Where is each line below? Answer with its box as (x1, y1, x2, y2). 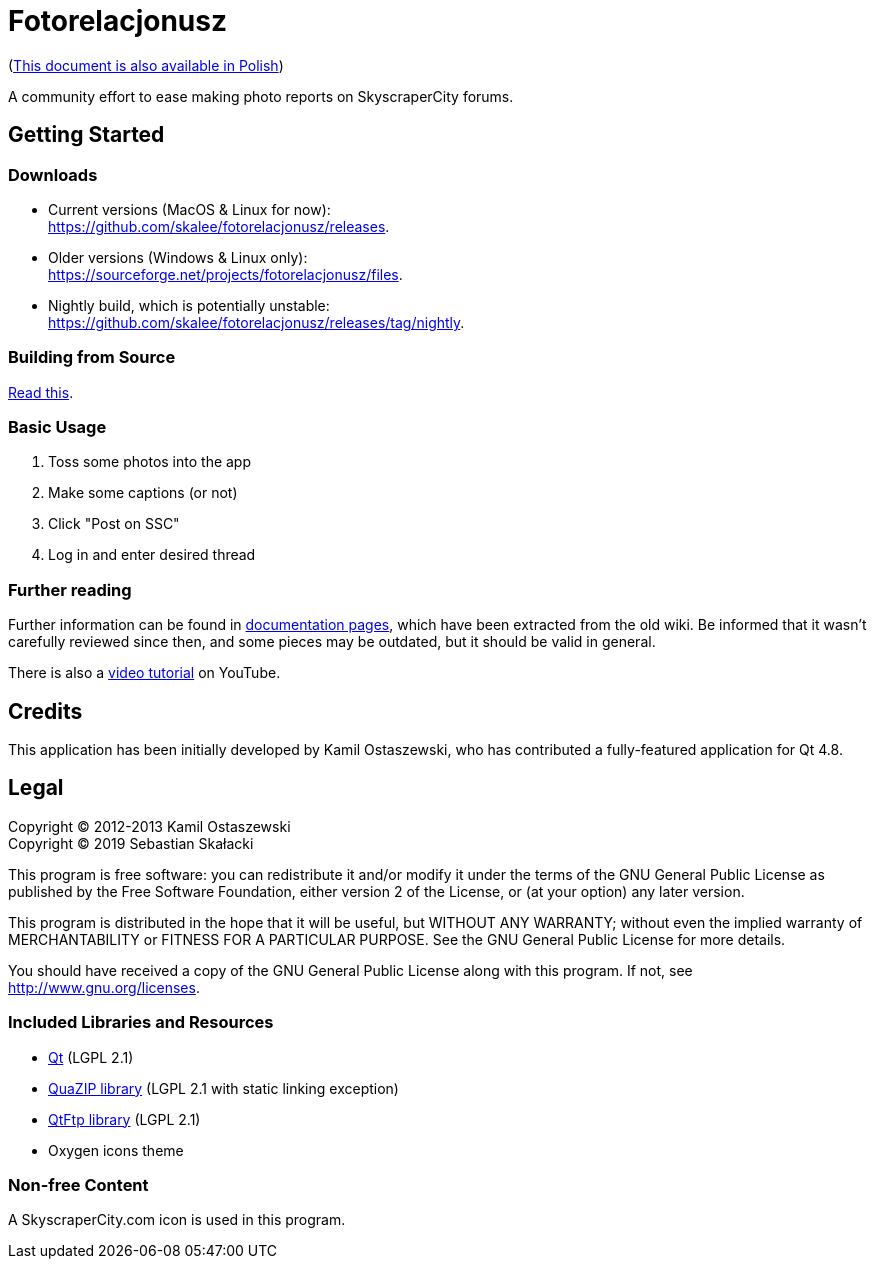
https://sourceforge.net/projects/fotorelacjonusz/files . (48, 265, 403, 283)
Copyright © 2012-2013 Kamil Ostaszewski (8, 817, 291, 835)
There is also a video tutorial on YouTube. (8, 664, 281, 682)
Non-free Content (8, 1175, 149, 1196)
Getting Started (8, 122, 165, 148)
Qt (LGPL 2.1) (48, 1048, 134, 1066)
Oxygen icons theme (48, 1141, 184, 1159)
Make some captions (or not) (48, 484, 238, 502)
